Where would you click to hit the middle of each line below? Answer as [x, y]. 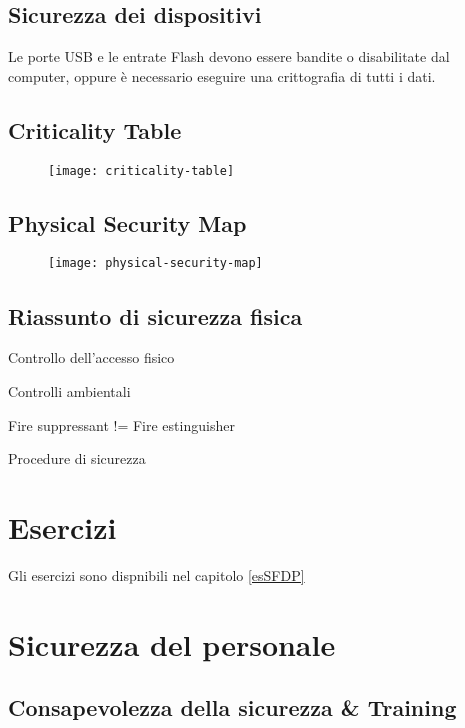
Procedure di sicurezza [77, 458]
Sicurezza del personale [172, 643]
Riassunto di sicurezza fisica [155, 315]
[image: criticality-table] [141, 170]
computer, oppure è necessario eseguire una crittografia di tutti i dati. [222, 75]
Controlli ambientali [69, 390]
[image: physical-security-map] [155, 263]
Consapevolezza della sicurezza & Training [232, 707]
